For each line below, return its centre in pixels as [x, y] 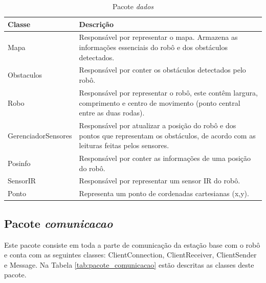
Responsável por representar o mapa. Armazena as [158, 37]
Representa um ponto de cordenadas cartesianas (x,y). [164, 193]
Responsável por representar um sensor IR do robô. [160, 181]
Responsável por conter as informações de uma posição [165, 158]
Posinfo [19, 163]
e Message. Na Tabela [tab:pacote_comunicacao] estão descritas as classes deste [129, 264]
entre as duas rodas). [112, 113]
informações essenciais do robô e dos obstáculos [153, 47]
